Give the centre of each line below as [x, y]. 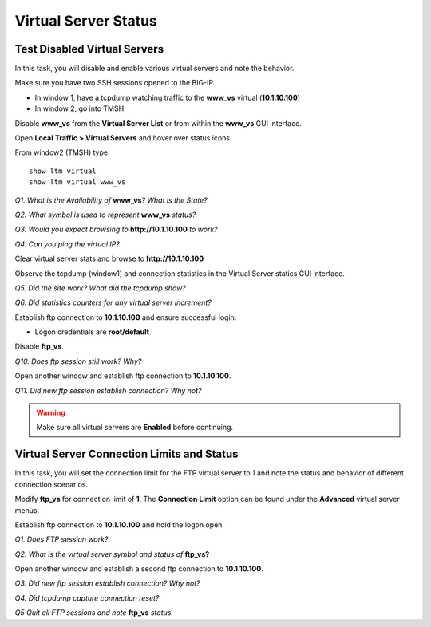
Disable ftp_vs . [39, 346]
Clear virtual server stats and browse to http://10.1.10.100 [109, 258]
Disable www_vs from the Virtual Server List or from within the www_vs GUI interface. [158, 123]
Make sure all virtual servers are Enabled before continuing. [135, 428]
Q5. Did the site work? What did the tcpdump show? [101, 288]
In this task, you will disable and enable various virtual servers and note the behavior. [154, 69]
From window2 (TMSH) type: [62, 152]
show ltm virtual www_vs [77, 182]
